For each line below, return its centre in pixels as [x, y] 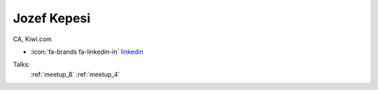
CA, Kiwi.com [33, 39]
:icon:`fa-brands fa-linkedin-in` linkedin [87, 52]
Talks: [22, 65]
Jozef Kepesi [52, 18]
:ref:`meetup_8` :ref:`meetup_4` [75, 74]
